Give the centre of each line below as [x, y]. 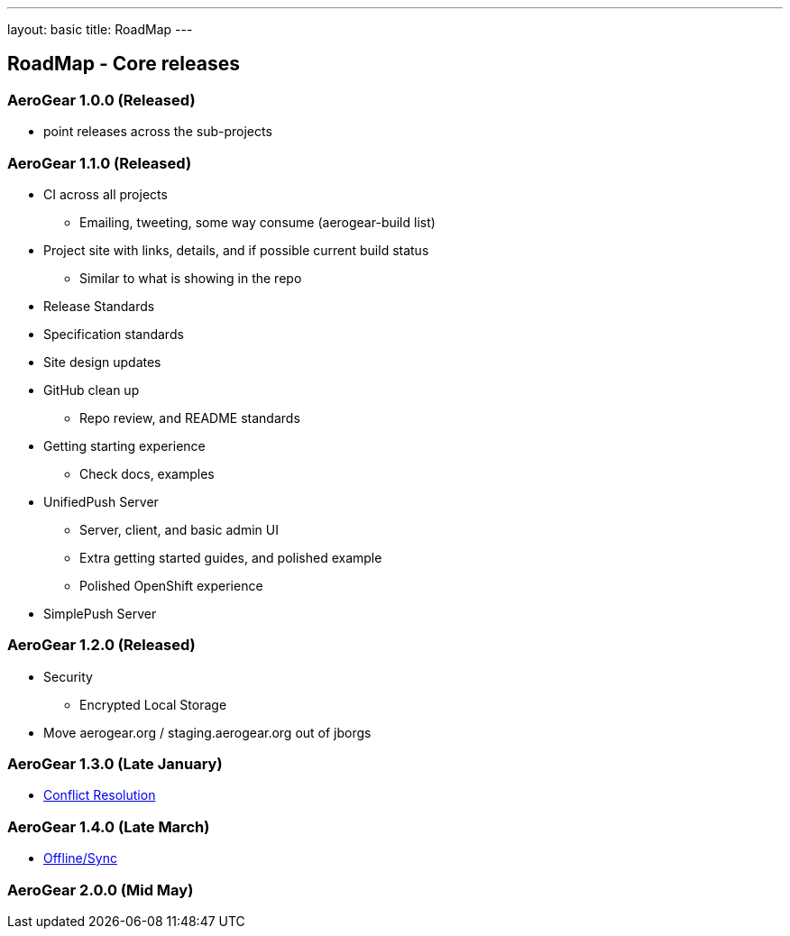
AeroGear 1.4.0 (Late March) [109, 826]
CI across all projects [106, 194]
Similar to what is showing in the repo [191, 278]
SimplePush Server [100, 613]
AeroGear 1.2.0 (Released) [101, 645]
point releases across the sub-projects [158, 132]
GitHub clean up [92, 390]
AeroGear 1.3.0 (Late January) [115, 764]
